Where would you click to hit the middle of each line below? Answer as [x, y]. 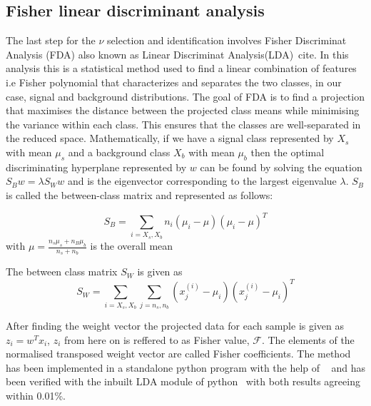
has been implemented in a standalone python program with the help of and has [185, 367]
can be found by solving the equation [281, 167]
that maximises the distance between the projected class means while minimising [183, 110]
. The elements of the [308, 339]
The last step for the [51, 40]
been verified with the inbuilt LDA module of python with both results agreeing [183, 381]
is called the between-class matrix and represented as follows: [139, 194]
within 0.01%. [36, 396]
